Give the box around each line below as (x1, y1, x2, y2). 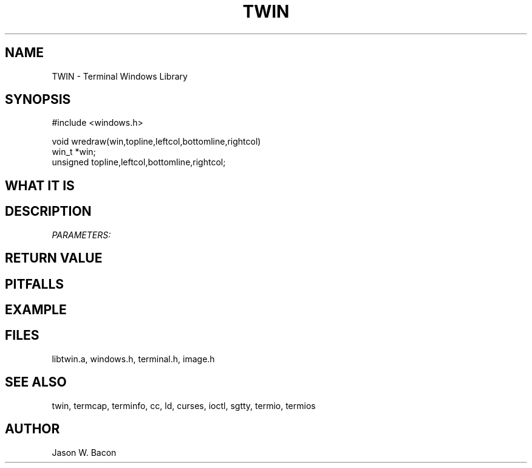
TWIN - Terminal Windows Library (52, 71, 188, 81)
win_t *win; (52, 146, 96, 157)
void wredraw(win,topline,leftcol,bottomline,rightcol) (52, 136, 261, 147)
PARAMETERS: (52, 229, 111, 240)
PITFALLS (5, 276, 64, 292)
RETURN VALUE (5, 250, 103, 266)
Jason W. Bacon (52, 447, 117, 458)
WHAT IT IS (5, 177, 75, 193)
